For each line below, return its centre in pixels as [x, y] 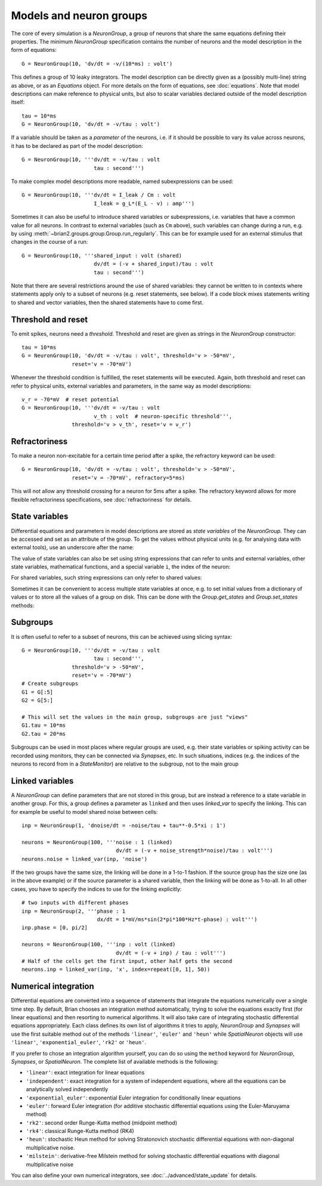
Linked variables [42, 781]
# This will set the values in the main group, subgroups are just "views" [135, 717]
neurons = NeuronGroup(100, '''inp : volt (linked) [99, 945]
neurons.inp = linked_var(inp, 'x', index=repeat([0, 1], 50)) [116, 970]
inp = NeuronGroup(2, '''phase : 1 [74, 911]
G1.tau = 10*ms [44, 725]
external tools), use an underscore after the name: [72, 547]
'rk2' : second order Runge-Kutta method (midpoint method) [102, 1122]
